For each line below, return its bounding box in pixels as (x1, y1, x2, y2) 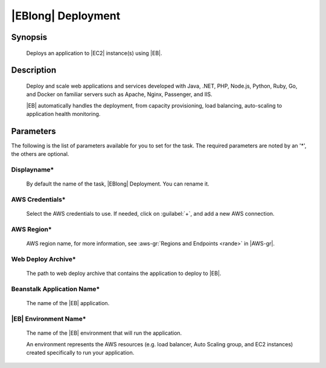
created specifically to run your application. (26, 349, 135, 356)
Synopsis (11, 32, 48, 42)
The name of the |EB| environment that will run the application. (26, 329, 182, 337)
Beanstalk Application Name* (11, 285, 100, 293)
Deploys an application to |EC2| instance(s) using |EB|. (26, 49, 162, 57)
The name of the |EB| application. (26, 300, 110, 307)
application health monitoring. (26, 111, 101, 118)
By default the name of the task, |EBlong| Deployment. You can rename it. (26, 180, 209, 187)
